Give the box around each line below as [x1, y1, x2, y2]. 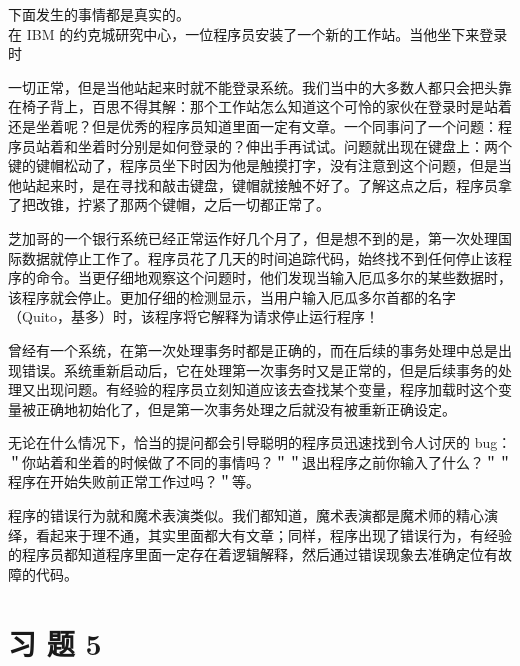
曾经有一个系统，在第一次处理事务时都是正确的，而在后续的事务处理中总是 [8, 339, 498, 360]
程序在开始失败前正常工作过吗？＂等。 [8, 471, 260, 492]
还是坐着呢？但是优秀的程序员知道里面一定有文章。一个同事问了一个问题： [8, 115, 498, 136]
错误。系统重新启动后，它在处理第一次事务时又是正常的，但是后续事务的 [21, 359, 498, 380]
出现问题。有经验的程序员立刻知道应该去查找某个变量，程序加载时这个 [35, 379, 498, 400]
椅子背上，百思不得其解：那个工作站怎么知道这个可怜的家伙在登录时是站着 [21, 96, 512, 117]
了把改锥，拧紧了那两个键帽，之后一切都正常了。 [8, 194, 330, 215]
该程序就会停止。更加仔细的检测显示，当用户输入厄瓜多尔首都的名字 [8, 286, 456, 307]
